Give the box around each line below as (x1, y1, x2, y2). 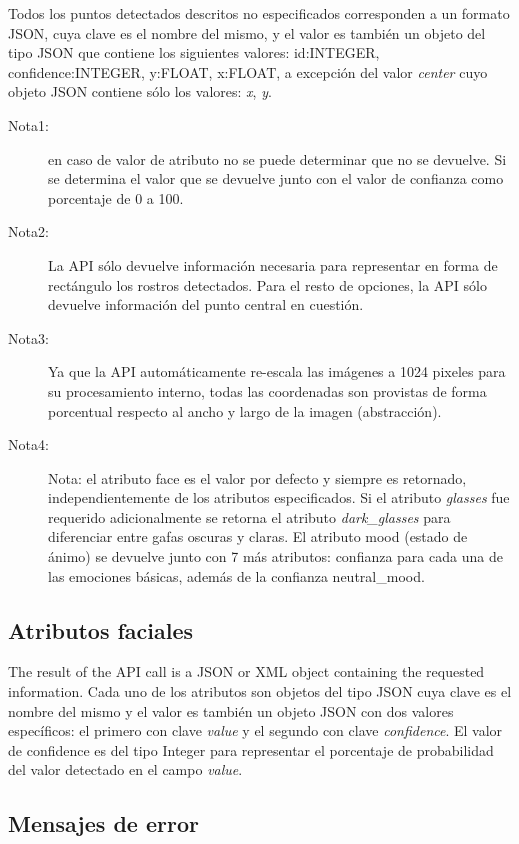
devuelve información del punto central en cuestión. (48, 294, 364, 315)
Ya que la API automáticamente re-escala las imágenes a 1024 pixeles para (48, 361, 506, 382)
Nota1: (8, 114, 49, 135)
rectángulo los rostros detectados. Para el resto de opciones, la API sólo (48, 274, 487, 295)
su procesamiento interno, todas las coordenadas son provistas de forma (48, 380, 487, 401)
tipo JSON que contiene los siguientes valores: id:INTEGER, (8, 42, 380, 63)
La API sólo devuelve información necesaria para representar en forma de (48, 254, 498, 275)
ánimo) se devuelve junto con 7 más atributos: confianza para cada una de (48, 546, 503, 567)
